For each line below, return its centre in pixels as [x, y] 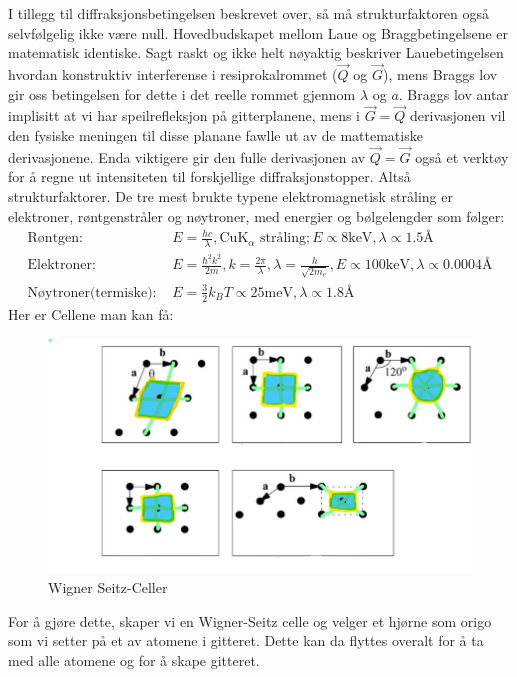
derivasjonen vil [458, 115]
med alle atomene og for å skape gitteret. [134, 659]
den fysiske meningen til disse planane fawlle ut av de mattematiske [215, 135]
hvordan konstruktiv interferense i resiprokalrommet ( [173, 74]
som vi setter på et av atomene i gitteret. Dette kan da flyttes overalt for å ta [246, 640]
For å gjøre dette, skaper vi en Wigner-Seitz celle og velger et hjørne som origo [250, 620]
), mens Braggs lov [440, 74]
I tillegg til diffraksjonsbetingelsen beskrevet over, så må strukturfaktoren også [249, 13]
